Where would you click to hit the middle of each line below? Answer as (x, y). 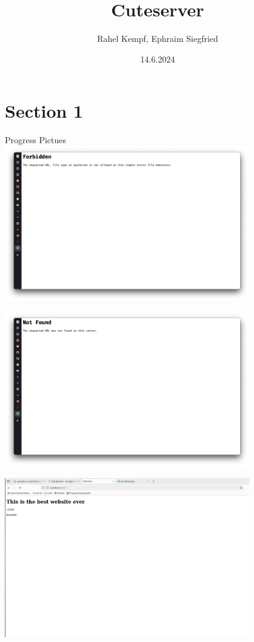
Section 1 (44, 111)
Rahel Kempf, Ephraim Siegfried (158, 39)
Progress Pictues (36, 140)
